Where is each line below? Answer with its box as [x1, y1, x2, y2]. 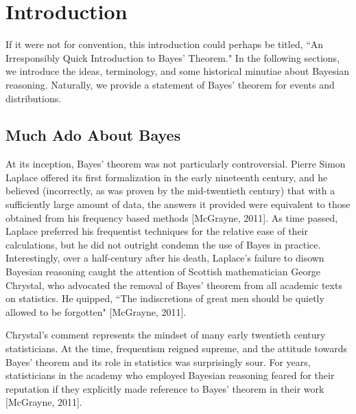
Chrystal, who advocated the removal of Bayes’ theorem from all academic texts [5, 277, 342, 292]
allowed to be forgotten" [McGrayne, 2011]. [5, 304, 187, 319]
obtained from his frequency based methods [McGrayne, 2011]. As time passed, [5, 210, 338, 225]
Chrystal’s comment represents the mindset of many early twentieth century [5, 327, 326, 342]
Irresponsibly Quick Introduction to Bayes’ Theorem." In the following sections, [5, 50, 340, 65]
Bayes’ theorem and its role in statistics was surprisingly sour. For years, [5, 354, 311, 369]
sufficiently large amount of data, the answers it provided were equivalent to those [5, 197, 351, 211]
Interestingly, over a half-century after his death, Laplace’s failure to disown [5, 251, 324, 265]
